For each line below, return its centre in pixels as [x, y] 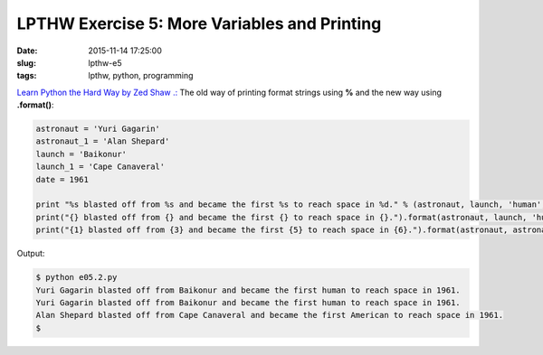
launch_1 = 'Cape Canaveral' [100, 167]
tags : [27, 76]
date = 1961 [62, 179]
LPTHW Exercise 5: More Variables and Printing [199, 23]
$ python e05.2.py [76, 277]
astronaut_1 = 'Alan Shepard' [103, 141]
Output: [31, 254]
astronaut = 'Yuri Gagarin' [98, 129]
